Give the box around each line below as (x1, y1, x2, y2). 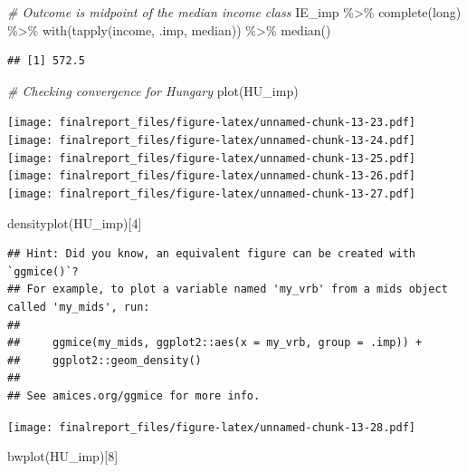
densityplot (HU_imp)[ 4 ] (7, 213, 142, 232)
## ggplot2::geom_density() (7, 353, 202, 367)
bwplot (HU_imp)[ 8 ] (7, 447, 119, 466)
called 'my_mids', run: (7, 301, 150, 314)
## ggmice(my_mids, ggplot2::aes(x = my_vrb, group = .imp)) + (7, 336, 423, 350)
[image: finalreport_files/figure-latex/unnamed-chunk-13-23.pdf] (7, 116, 416, 130)
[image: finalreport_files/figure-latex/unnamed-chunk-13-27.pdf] (7, 188, 416, 200)
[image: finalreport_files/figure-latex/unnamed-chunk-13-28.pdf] (7, 420, 416, 434)
